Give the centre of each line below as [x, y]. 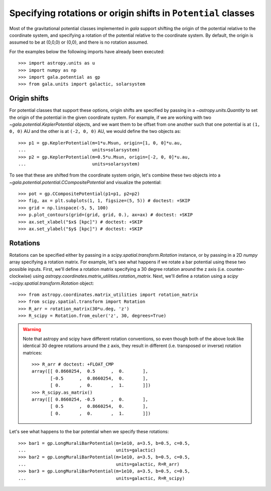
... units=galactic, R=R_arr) [99, 464]
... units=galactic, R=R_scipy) [102, 478]
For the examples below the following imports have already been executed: [87, 51]
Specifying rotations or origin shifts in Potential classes [132, 13]
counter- [236, 269]
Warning [32, 330]
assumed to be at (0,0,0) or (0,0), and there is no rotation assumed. [79, 42]
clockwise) [21, 276]
